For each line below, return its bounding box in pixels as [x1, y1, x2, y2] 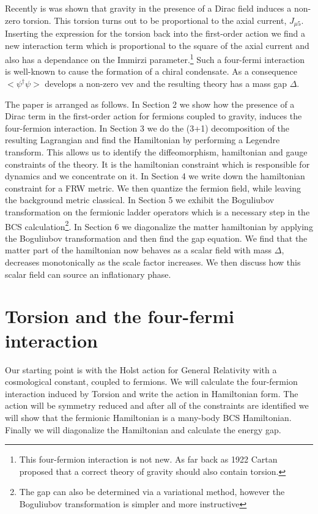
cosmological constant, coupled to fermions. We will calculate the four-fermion [5, 375, 298, 388]
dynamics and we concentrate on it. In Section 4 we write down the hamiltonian [5, 169, 305, 182]
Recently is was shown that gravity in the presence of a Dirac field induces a [5, 2, 292, 14]
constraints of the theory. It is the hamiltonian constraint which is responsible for [5, 157, 310, 170]
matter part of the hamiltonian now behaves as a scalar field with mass [5, 244, 272, 256]
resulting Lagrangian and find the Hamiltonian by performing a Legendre [5, 133, 280, 146]
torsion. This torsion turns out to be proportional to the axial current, [23, 13, 287, 26]
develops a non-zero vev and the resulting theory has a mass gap [45, 77, 287, 90]
